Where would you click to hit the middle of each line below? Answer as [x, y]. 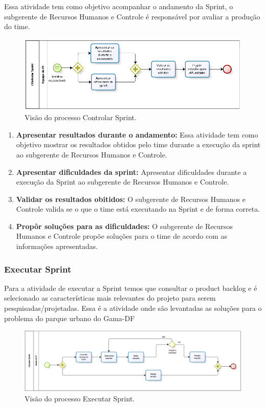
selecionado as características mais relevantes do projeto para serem [110, 298]
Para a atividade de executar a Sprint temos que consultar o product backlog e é [131, 288]
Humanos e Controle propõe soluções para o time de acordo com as [122, 236]
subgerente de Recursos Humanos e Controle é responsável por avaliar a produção [132, 16]
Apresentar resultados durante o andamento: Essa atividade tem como [137, 134]
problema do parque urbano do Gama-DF [70, 318]
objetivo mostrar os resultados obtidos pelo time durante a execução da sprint [138, 144]
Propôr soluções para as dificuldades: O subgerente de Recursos [125, 226]
